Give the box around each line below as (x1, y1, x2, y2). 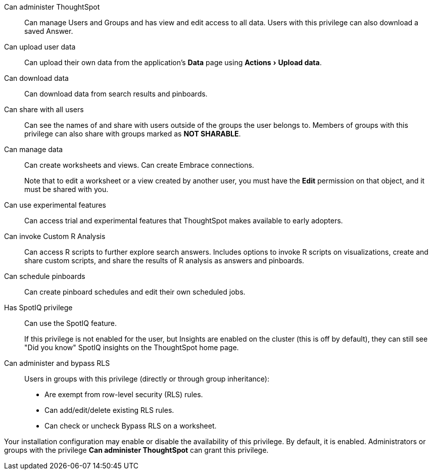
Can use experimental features (4, 201, 107, 209)
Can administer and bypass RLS (4, 359, 110, 367)
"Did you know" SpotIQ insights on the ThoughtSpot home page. (24, 343, 239, 352)
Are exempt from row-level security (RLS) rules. (44, 390, 203, 399)
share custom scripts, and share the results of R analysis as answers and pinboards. (24, 256, 304, 265)
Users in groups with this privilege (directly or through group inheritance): (24, 374, 270, 383)
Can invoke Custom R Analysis (4, 232, 106, 241)
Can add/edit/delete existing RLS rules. (44, 406, 174, 414)
